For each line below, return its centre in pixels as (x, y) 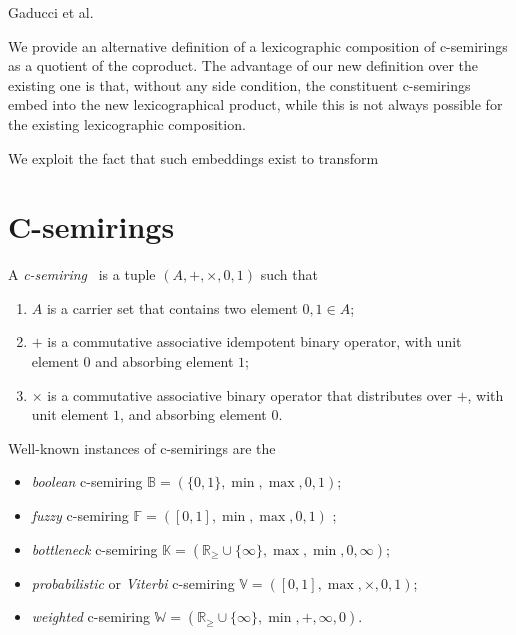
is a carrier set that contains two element (172, 307)
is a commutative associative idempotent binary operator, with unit (254, 341)
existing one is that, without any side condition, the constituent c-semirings (239, 84)
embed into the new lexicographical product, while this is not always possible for (255, 104)
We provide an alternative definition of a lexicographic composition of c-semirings (258, 45)
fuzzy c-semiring (80, 515)
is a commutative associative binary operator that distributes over (249, 394)
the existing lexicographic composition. (127, 123)
